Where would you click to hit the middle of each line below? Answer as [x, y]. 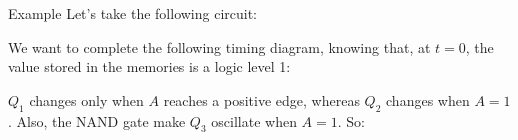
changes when [428, 99]
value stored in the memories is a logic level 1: [149, 66]
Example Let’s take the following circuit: [133, 13]
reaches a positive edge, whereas [261, 99]
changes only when [86, 99]
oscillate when [254, 120]
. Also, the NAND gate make [97, 120]
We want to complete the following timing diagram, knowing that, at [219, 46]
